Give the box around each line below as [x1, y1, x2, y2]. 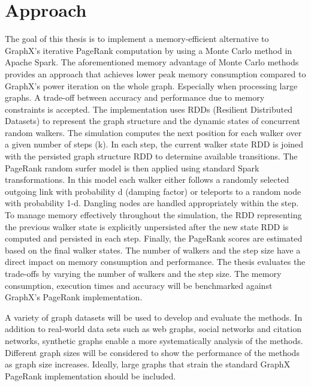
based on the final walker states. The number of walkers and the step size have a [5, 243, 301, 256]
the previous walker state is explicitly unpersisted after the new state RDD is [5, 220, 289, 233]
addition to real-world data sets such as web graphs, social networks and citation [5, 322, 301, 335]
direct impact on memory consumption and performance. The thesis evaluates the [5, 255, 306, 268]
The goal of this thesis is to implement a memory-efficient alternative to [5, 32, 269, 45]
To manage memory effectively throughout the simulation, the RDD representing [5, 209, 302, 221]
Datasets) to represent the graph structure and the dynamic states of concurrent [5, 114, 300, 127]
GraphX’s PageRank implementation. [5, 291, 143, 303]
